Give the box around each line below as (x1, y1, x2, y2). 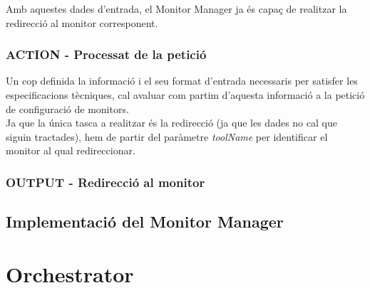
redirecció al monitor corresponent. (6, 15, 158, 30)
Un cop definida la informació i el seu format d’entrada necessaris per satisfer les (6, 73, 358, 88)
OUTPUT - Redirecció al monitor (6, 173, 205, 191)
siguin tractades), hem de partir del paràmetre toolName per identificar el (6, 129, 328, 144)
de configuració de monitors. (6, 101, 129, 116)
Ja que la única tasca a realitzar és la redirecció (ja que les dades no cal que (6, 115, 337, 130)
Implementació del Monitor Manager (6, 210, 284, 233)
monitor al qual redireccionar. (6, 143, 135, 158)
